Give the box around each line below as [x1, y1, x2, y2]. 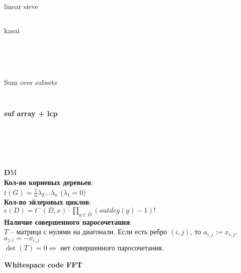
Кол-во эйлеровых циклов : [4, 197, 91, 207]
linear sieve [4, 1, 38, 11]
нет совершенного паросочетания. [60, 242, 164, 253]
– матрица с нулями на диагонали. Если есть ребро [10, 226, 168, 237]
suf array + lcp [4, 108, 58, 118]
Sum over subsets [4, 77, 57, 87]
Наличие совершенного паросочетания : [4, 216, 132, 227]
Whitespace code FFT [4, 259, 83, 269]
